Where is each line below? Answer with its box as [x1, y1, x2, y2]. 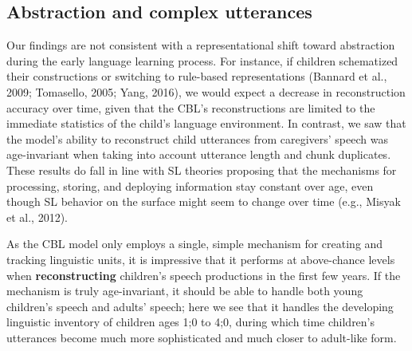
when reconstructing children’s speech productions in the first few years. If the [6, 266, 401, 283]
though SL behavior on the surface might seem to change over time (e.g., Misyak [6, 193, 401, 210]
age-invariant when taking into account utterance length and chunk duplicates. [6, 146, 391, 163]
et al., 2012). [6, 208, 68, 225]
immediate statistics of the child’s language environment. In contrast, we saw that [6, 115, 406, 132]
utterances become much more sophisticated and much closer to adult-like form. [6, 329, 397, 345]
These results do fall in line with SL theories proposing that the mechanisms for [6, 161, 397, 178]
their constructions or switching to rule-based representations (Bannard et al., [6, 68, 387, 85]
